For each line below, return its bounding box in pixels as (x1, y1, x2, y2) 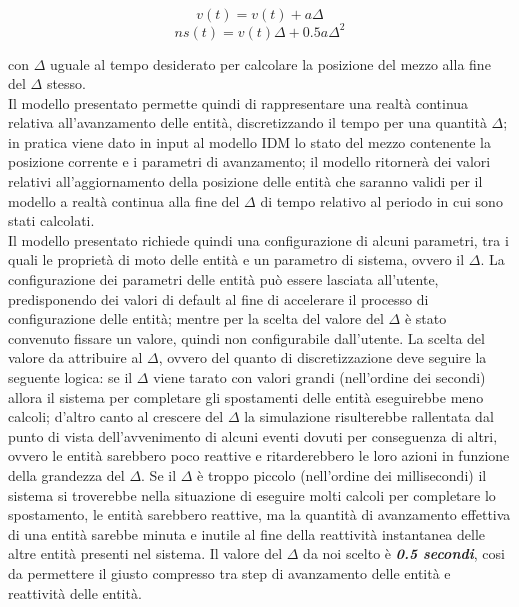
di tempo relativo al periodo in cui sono (260, 190, 503, 211)
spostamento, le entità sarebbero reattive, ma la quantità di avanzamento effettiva (8, 504, 511, 525)
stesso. (46, 73, 86, 94)
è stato (404, 308, 447, 329)
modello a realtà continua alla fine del (8, 190, 240, 211)
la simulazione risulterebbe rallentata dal (244, 406, 494, 427)
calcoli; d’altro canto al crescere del (8, 406, 224, 427)
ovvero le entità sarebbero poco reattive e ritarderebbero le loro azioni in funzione (8, 445, 510, 466)
